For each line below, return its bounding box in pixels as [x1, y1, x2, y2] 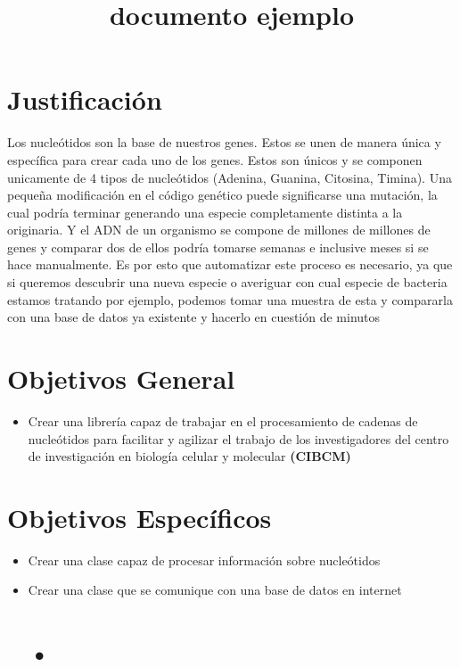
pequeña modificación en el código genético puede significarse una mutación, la [7, 185, 438, 204]
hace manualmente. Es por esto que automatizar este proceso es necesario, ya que [7, 255, 453, 274]
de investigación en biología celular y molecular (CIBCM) [28, 447, 351, 465]
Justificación [7, 81, 162, 118]
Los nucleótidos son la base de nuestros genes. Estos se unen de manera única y [7, 133, 441, 152]
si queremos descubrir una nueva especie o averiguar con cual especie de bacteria [7, 273, 448, 292]
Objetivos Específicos [7, 498, 272, 535]
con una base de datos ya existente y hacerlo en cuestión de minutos [7, 308, 381, 326]
